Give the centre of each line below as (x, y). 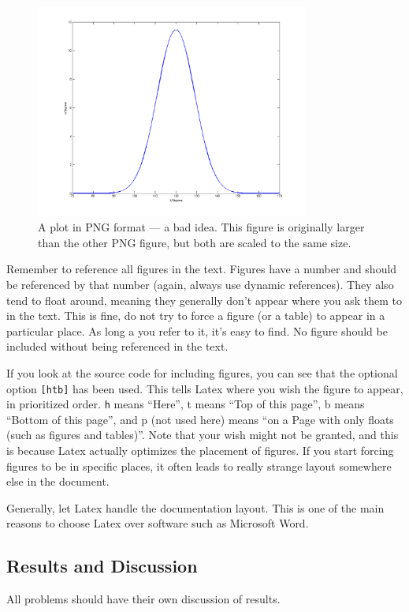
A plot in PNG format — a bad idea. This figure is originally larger (201, 227)
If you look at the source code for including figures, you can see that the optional (202, 372)
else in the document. (58, 481)
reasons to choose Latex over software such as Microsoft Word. (158, 523)
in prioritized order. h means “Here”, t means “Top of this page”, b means (186, 404)
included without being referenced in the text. (117, 346)
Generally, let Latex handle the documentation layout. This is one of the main (195, 507)
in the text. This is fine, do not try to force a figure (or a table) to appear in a (196, 315)
